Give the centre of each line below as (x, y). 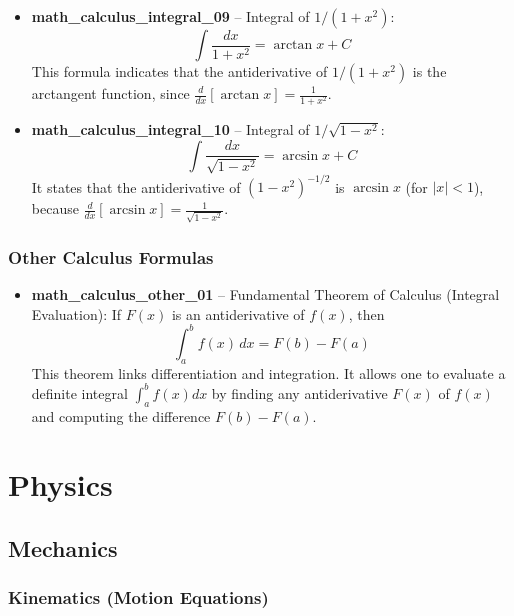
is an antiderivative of (238, 313)
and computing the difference (121, 415)
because (55, 208)
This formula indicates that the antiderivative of (179, 71)
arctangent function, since (110, 93)
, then (366, 313)
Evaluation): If (76, 313)
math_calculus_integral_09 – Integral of (170, 16)
